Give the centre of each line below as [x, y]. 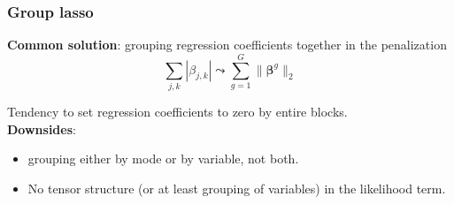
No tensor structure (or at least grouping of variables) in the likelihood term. [237, 188]
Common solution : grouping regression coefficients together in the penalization [227, 45]
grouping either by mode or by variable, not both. [163, 159]
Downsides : [42, 128]
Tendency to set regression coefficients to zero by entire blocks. [177, 111]
